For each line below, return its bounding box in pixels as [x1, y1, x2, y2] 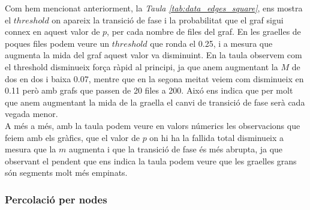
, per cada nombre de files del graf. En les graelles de [107, 25, 301, 38]
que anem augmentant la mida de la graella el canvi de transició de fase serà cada [5, 95, 305, 108]
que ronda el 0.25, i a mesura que [150, 37, 273, 49]
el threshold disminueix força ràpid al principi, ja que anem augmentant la [5, 60, 278, 73]
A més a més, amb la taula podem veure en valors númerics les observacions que [5, 119, 300, 131]
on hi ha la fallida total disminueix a [149, 131, 284, 143]
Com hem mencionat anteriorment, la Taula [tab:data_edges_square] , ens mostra [5, 2, 303, 14]
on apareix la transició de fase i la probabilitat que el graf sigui [52, 13, 284, 26]
